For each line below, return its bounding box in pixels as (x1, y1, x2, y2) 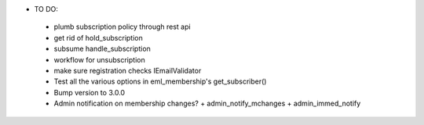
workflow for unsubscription (53, 55, 145, 64)
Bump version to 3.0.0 (53, 87, 126, 97)
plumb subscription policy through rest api (53, 22, 192, 31)
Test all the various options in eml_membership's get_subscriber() (53, 77, 267, 86)
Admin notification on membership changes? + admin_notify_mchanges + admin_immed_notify (53, 98, 361, 109)
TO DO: (34, 5, 59, 13)
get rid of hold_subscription (53, 33, 143, 42)
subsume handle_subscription (53, 44, 151, 54)
